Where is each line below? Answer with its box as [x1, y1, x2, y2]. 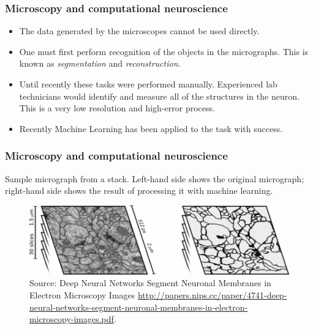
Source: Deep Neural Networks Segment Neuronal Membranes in [29, 276, 271, 289]
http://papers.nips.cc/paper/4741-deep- [137, 289, 287, 301]
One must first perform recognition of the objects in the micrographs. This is [19, 45, 309, 57]
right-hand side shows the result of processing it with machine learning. [5, 184, 273, 197]
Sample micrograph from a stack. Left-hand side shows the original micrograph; [5, 172, 304, 185]
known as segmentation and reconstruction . [19, 57, 181, 70]
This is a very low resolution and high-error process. [19, 102, 215, 114]
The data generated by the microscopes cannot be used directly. [19, 24, 260, 37]
